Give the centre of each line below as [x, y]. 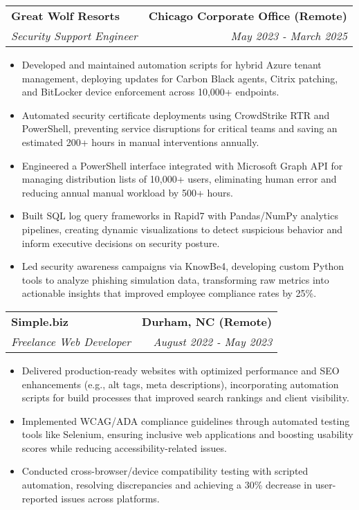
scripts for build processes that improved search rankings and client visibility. [185, 398]
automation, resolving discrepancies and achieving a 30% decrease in [167, 485]
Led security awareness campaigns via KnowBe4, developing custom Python [183, 266]
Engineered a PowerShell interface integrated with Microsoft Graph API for [182, 165]
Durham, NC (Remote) [207, 321]
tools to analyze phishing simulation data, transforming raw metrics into [175, 279]
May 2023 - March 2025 [289, 36]
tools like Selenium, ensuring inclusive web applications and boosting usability [187, 434]
